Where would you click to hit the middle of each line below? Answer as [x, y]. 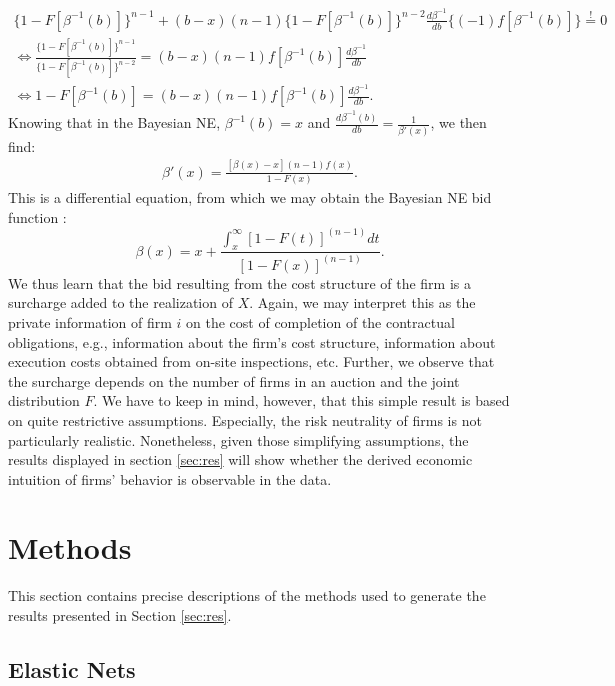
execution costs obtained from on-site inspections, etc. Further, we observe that [251, 361]
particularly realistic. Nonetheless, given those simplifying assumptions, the [238, 439]
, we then [458, 122]
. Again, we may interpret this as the [362, 302]
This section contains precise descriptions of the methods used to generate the [247, 595]
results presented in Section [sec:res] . [120, 615]
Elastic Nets [72, 669]
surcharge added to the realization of [120, 302]
